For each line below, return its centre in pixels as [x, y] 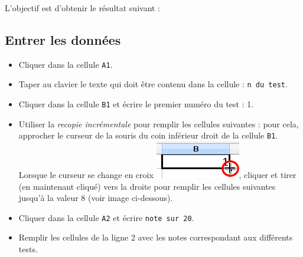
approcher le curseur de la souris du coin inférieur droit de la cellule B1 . [148, 135]
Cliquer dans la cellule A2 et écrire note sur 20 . [106, 217]
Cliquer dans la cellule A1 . [66, 64]
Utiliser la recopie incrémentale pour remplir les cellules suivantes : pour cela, [159, 123]
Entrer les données [63, 39]
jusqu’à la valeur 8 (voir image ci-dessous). [96, 198]
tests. [28, 249]
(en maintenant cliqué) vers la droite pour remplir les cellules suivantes [147, 186]
